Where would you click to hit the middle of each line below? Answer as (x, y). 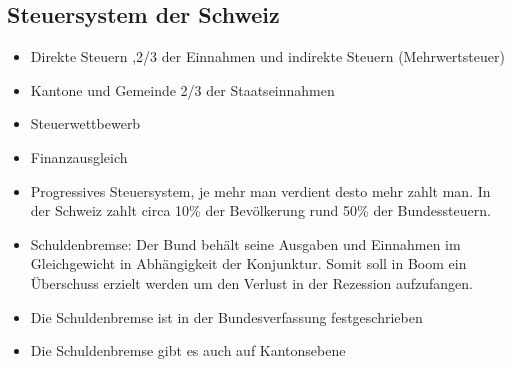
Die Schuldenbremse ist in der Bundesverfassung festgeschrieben (226, 316)
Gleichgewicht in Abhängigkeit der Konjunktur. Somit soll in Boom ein (248, 263)
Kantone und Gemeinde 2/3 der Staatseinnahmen (182, 89)
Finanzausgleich (79, 156)
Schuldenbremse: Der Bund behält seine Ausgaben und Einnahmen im (245, 243)
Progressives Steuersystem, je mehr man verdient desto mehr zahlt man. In (260, 190)
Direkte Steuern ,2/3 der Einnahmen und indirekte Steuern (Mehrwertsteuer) (267, 56)
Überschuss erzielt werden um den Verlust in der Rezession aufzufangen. (252, 282)
